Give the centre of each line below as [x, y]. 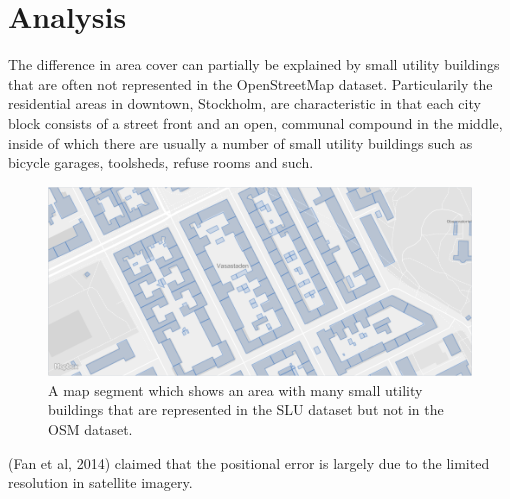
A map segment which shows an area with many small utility [235, 389]
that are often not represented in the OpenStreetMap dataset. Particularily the [250, 83]
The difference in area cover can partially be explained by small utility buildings [254, 64]
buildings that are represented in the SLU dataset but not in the [246, 409]
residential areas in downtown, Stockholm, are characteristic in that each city [244, 103]
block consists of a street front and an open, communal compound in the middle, [255, 122]
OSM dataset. [90, 428]
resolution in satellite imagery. [100, 482]
